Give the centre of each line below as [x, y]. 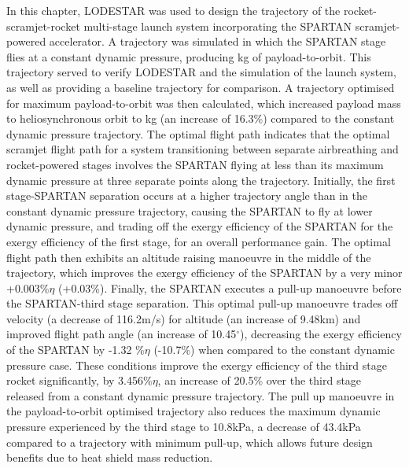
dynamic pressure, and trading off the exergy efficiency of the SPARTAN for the [200, 226]
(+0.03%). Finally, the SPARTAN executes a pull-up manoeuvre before [230, 287]
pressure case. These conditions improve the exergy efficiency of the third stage [197, 365]
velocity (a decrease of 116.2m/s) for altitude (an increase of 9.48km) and [184, 318]
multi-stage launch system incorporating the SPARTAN [218, 26]
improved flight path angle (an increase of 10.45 [122, 334]
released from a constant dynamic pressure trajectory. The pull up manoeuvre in [201, 395]
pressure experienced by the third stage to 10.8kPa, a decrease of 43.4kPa [184, 427]
